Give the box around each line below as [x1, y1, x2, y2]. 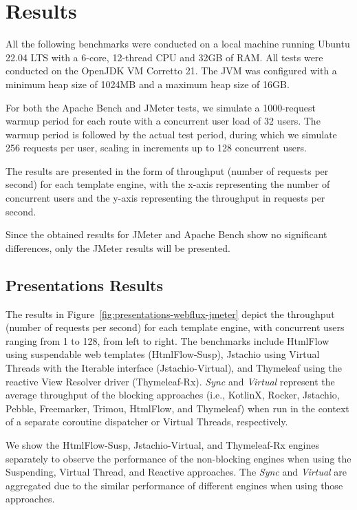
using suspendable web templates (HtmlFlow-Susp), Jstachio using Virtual [6, 347, 320, 361]
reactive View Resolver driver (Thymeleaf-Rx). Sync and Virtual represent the [6, 374, 335, 388]
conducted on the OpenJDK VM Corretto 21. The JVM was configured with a [6, 63, 337, 78]
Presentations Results [6, 274, 163, 295]
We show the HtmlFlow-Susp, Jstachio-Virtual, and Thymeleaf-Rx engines [6, 437, 319, 451]
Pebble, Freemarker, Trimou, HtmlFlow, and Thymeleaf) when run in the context [6, 401, 349, 415]
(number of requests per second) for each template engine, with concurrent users [6, 320, 345, 334]
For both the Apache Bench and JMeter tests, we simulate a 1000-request [6, 100, 316, 114]
